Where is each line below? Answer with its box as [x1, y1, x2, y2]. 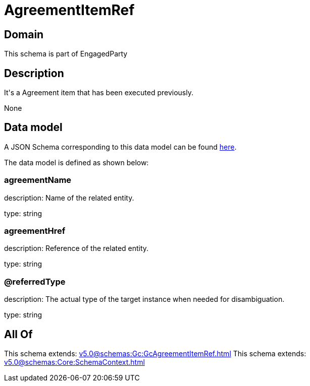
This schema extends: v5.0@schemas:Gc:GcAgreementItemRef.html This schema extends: [4, 349, 306, 358]
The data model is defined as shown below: [4, 158, 149, 167]
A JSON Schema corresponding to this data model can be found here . [4, 142, 237, 151]
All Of [4, 328, 33, 341]
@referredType [4, 276, 66, 287]
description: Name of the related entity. [4, 193, 134, 202]
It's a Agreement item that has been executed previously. [4, 88, 193, 97]
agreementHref [4, 225, 66, 236]
